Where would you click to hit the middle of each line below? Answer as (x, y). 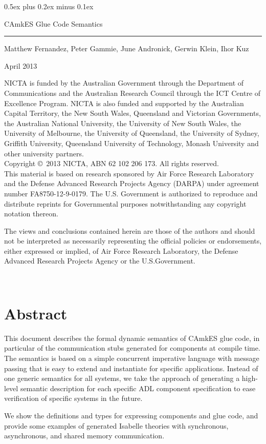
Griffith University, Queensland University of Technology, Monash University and (131, 143)
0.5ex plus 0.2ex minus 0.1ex (49, 6)
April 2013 (21, 65)
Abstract (36, 313)
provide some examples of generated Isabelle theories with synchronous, (116, 425)
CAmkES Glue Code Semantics (53, 23)
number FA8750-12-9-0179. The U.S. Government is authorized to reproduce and (131, 193)
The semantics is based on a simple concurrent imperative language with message (132, 358)
